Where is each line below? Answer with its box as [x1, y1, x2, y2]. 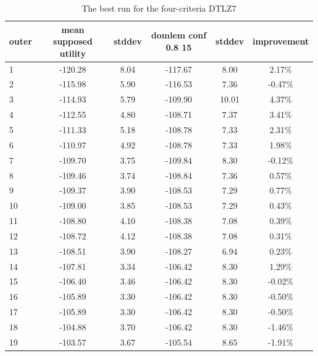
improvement [252, 35, 309, 48]
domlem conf [151, 29, 207, 42]
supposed [53, 35, 93, 48]
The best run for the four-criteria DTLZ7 [81, 2, 237, 14]
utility [59, 46, 86, 59]
